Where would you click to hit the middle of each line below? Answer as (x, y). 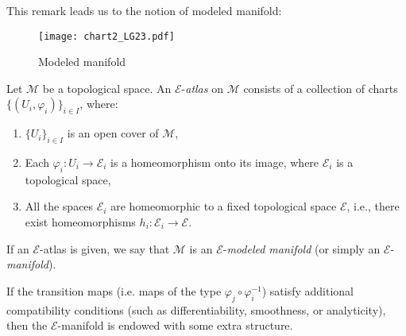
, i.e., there (373, 206)
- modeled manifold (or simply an (302, 248)
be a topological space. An (107, 88)
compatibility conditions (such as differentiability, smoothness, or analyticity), (196, 309)
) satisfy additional (308, 290)
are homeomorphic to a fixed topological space (224, 206)
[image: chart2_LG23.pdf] (106, 36)
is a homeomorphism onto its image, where (215, 162)
